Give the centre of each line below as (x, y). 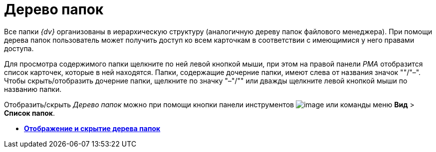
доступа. (19, 48)
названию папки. (33, 89)
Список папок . (30, 113)
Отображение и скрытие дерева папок (92, 128)
